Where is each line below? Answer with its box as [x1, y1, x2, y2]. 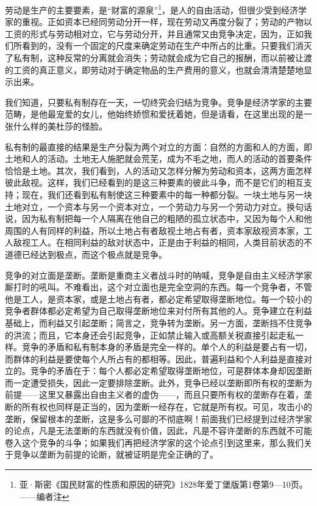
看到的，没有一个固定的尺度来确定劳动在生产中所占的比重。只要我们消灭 [21, 39, 312, 52]
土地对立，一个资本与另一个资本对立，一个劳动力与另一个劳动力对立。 [5, 200, 287, 213]
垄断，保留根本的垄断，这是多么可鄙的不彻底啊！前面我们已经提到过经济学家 [5, 412, 312, 425]
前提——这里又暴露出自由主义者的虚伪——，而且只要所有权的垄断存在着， [5, 388, 304, 401]
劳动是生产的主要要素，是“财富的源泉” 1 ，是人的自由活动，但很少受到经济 [5, 2, 299, 16]
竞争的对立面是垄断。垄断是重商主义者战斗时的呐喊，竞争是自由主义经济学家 [5, 268, 312, 281]
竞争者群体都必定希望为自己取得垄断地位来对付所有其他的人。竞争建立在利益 [5, 304, 312, 317]
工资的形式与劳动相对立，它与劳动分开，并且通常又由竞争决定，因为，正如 [5, 27, 304, 40]
